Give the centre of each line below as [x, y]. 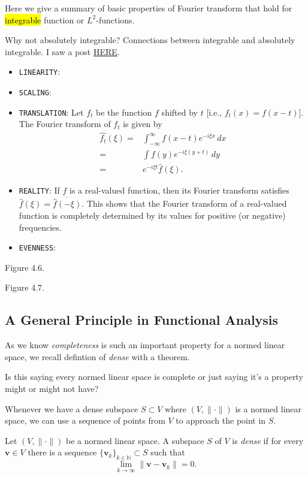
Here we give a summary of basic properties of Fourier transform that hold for [149, 8]
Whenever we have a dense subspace [72, 408]
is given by [143, 124]
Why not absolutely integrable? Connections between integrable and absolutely [150, 40]
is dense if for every [268, 440]
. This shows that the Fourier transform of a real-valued [184, 203]
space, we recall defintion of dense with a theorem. [97, 356]
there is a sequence [62, 452]
